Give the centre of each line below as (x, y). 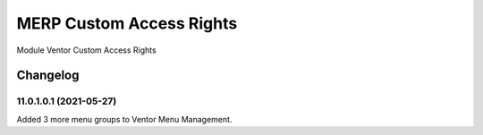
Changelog (48, 76)
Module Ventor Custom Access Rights (86, 50)
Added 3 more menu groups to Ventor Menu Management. (124, 119)
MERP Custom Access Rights (127, 23)
